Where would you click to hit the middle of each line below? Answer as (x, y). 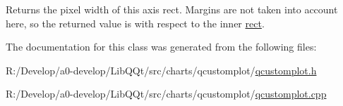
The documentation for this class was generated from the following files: (161, 47)
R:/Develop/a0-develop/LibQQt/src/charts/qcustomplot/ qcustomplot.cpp (166, 94)
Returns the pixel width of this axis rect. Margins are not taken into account (172, 9)
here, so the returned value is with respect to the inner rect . (135, 23)
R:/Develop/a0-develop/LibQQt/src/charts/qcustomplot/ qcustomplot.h (161, 70)
